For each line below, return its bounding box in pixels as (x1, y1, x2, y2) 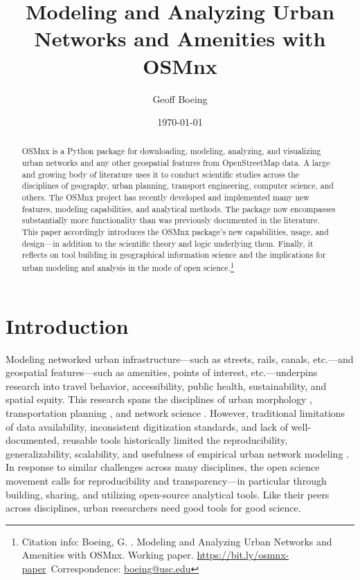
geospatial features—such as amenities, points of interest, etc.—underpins (6, 365, 318, 380)
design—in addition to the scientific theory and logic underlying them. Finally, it (21, 237, 314, 249)
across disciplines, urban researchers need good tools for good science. (6, 501, 301, 515)
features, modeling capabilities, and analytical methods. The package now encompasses (21, 203, 336, 214)
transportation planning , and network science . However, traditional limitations (6, 405, 345, 420)
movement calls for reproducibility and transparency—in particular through (6, 473, 327, 487)
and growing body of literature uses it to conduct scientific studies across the (21, 168, 300, 180)
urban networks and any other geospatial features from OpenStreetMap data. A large (21, 157, 330, 169)
